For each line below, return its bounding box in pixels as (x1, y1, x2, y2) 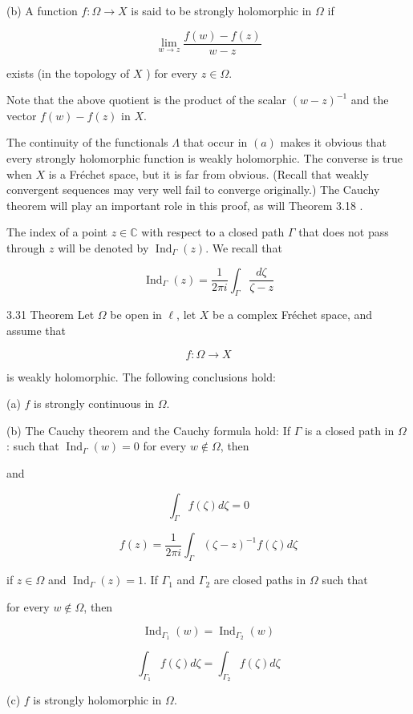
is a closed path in (304, 422, 395, 438)
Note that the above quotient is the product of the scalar (6, 91, 287, 108)
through (6, 240, 46, 256)
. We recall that (205, 240, 282, 256)
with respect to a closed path (141, 224, 285, 240)
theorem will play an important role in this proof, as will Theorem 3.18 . (6, 196, 363, 213)
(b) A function (6, 2, 78, 18)
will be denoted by (58, 240, 149, 256)
